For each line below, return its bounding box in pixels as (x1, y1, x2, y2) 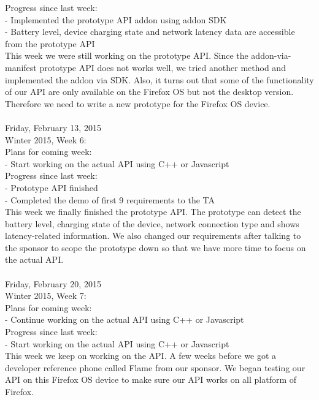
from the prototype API (5, 37, 95, 50)
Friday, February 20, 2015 (5, 277, 101, 290)
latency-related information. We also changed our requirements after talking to (5, 229, 301, 242)
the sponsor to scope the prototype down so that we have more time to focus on (5, 241, 306, 254)
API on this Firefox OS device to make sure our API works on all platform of (5, 373, 297, 386)
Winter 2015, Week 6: (5, 133, 86, 146)
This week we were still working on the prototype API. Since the (5, 49, 248, 62)
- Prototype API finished (5, 181, 98, 194)
